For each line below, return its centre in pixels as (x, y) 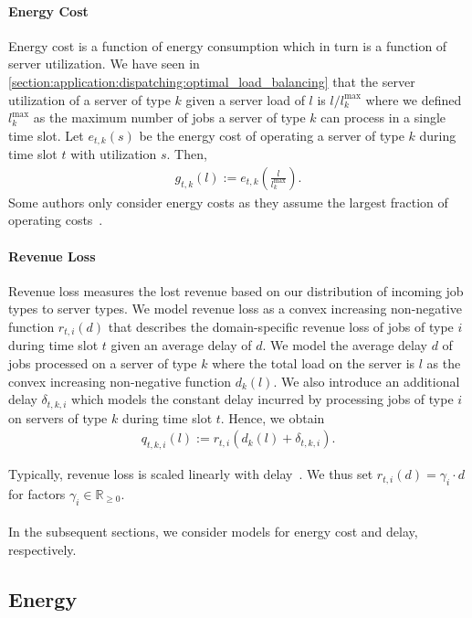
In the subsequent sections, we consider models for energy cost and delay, (213, 532)
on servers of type (58, 417)
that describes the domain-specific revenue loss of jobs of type (281, 327)
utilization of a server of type (89, 99)
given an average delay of (181, 345)
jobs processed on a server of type (103, 363)
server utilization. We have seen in (104, 64)
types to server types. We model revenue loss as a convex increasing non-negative (235, 309)
